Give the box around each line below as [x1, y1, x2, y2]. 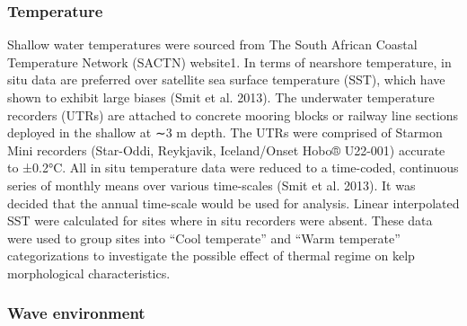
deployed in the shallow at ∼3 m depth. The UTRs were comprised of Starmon [7, 123, 443, 142]
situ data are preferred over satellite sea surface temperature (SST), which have [7, 70, 445, 89]
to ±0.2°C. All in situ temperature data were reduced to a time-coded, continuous [7, 158, 459, 177]
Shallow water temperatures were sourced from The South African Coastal [7, 35, 418, 54]
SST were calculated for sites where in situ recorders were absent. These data [7, 211, 433, 230]
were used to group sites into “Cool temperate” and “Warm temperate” [7, 228, 401, 247]
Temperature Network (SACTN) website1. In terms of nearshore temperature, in [7, 52, 452, 71]
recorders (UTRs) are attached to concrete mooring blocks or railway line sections [7, 105, 459, 124]
